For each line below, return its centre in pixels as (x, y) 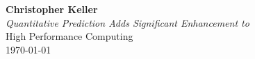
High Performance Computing (69, 36)
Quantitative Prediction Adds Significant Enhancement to (128, 22)
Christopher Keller (52, 9)
